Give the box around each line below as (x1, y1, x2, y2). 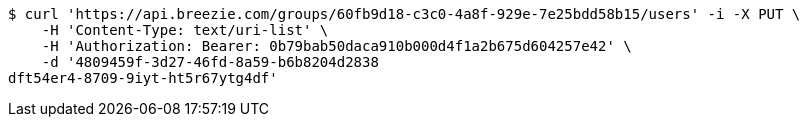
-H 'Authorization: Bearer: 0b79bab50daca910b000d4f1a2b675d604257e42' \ (41, 38, 632, 54)
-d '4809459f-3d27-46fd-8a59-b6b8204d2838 (41, 54, 379, 70)
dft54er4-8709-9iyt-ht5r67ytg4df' (8, 70, 278, 86)
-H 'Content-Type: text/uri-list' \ (41, 22, 329, 38)
